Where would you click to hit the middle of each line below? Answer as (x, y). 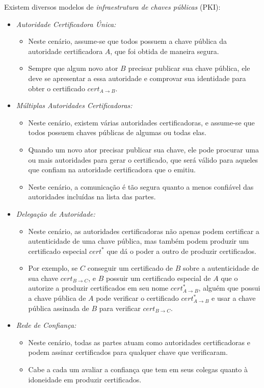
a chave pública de (57, 298)
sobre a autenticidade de (221, 268)
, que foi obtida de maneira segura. (165, 51)
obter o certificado (57, 88)
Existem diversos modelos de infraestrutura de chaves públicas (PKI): (112, 7)
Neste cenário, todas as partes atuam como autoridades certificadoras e (139, 342)
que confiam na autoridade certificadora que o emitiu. (112, 170)
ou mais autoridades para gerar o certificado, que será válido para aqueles (143, 159)
